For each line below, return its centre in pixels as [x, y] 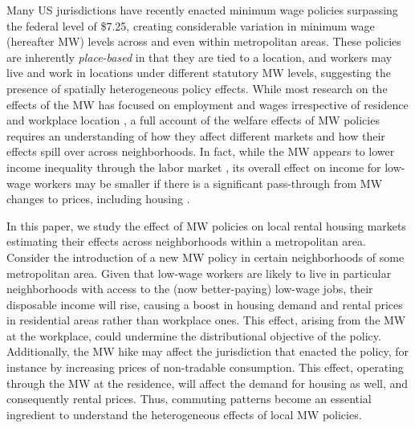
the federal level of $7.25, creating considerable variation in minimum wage [191, 25]
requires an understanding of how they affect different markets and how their [196, 135]
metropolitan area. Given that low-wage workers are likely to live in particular [199, 273]
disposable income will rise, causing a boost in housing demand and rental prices [205, 304]
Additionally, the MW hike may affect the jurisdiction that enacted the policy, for [208, 351]
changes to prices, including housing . [98, 199]
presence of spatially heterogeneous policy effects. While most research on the [197, 88]
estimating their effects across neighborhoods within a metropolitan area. [186, 241]
